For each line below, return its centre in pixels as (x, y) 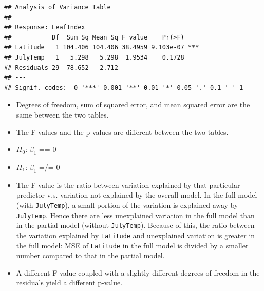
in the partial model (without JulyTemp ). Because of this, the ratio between (135, 225)
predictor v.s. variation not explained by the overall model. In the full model (137, 195)
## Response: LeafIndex (45, 27)
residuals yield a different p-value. (69, 283)
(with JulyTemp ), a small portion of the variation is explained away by (127, 205)
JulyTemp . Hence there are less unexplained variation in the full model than (135, 215)
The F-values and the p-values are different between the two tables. (122, 132)
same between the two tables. (62, 114)
